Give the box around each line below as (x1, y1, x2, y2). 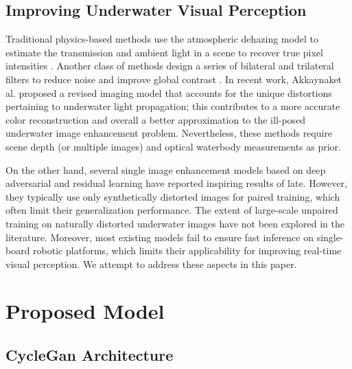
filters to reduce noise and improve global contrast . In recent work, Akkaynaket (5, 71, 342, 86)
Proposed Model (5, 297, 165, 325)
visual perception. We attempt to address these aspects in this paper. (5, 256, 297, 271)
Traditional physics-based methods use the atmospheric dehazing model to (5, 32, 318, 46)
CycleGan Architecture (5, 344, 174, 366)
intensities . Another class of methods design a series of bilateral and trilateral (5, 58, 334, 73)
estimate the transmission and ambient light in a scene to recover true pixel (5, 45, 323, 59)
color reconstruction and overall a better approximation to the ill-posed (5, 112, 306, 126)
